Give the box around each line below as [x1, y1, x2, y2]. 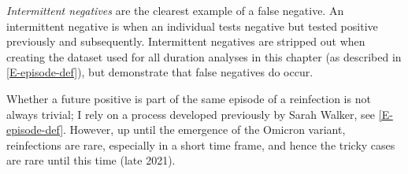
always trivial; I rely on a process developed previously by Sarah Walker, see [6, 106, 376, 122]
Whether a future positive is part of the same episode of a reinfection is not [6, 90, 371, 106]
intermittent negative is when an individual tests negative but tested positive [6, 17, 378, 34]
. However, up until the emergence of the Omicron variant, [63, 121, 346, 138]
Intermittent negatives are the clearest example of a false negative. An [6, 2, 344, 18]
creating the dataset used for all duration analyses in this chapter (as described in [6, 48, 402, 65]
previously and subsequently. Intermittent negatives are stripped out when [6, 33, 365, 50]
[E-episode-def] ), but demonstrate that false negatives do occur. [6, 64, 313, 80]
